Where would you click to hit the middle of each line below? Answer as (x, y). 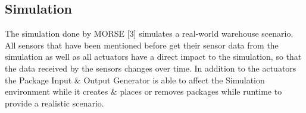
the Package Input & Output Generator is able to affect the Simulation (135, 80)
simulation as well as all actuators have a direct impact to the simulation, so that (153, 56)
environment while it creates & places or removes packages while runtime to (143, 91)
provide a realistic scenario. (54, 103)
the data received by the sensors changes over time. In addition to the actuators (151, 68)
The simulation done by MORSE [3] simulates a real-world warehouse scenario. (149, 33)
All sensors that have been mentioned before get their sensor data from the (142, 45)
